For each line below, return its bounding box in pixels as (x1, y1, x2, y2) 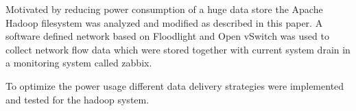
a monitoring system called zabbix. (5, 56, 152, 70)
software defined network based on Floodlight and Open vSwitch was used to (5, 29, 329, 43)
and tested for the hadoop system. (5, 92, 150, 106)
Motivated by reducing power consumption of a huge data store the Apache (5, 2, 323, 16)
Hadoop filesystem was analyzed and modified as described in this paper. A (5, 15, 323, 29)
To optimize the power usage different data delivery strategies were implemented (5, 78, 344, 92)
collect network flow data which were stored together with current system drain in (5, 42, 351, 56)
